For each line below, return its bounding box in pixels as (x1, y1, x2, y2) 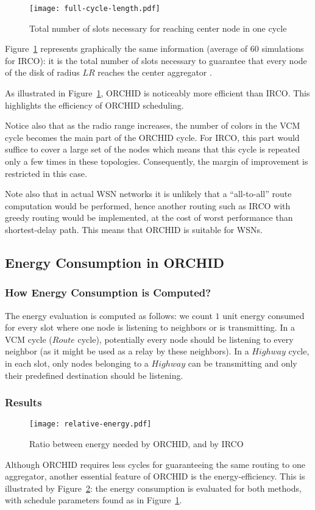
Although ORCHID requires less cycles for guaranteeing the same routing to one (5, 458, 305, 470)
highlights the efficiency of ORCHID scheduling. (5, 98, 184, 111)
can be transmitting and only (188, 356, 297, 369)
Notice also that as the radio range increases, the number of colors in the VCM (5, 119, 300, 132)
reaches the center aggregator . (97, 66, 212, 79)
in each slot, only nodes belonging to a (5, 356, 149, 369)
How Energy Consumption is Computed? (5, 285, 211, 300)
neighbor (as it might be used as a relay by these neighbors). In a (5, 345, 249, 357)
